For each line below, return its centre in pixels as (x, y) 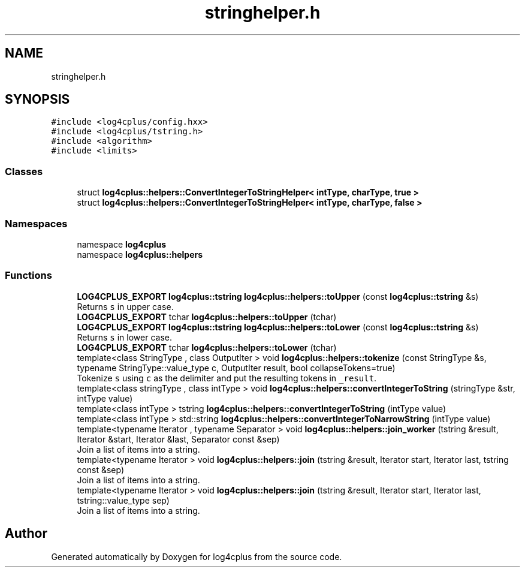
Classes (24, 171)
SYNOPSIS (37, 100)
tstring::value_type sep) (123, 500)
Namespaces (36, 223)
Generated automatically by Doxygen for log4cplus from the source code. (197, 556)
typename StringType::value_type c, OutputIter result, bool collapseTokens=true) (236, 368)
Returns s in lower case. (124, 337)
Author (26, 534)
